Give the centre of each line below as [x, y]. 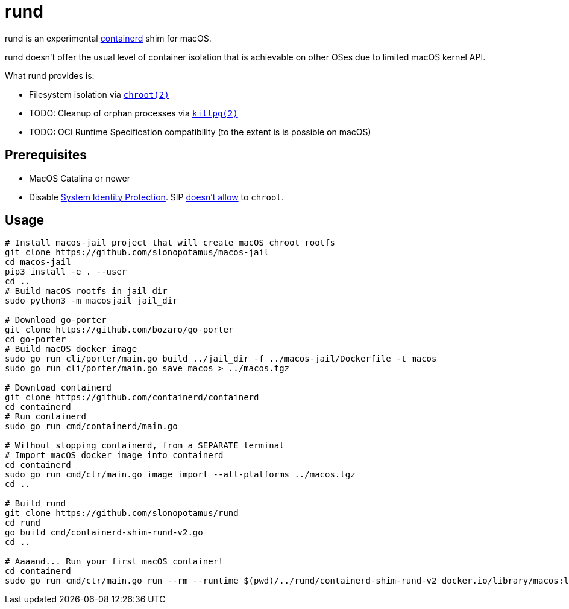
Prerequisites [46, 155]
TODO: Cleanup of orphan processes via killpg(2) [134, 113]
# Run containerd [46, 417]
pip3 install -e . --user [66, 272]
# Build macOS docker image [71, 349]
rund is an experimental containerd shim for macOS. [108, 38]
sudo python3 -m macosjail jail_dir [91, 301]
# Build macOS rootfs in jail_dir [86, 291]
